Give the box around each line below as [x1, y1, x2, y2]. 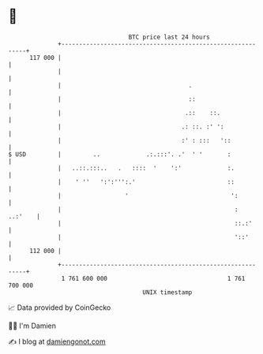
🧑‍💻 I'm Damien [8, 321, 57, 330]
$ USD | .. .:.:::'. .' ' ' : [8, 150, 231, 158]
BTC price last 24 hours [128, 33, 211, 41]
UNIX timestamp [142, 288, 193, 296]
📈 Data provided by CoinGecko [8, 303, 111, 312]
